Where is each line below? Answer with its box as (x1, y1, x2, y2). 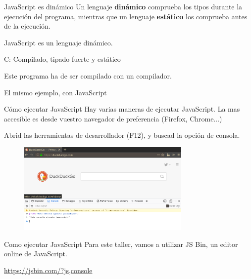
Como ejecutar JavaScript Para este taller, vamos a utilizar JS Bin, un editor (4, 239, 238, 249)
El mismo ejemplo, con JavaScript (4, 87, 107, 97)
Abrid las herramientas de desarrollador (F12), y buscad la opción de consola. (4, 130, 240, 140)
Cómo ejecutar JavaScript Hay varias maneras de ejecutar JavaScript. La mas (4, 104, 240, 114)
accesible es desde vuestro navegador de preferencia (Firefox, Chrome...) (4, 113, 222, 123)
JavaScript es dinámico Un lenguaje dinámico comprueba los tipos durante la (4, 1, 243, 11)
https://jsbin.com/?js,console (4, 265, 93, 275)
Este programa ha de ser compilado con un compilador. (4, 70, 172, 80)
